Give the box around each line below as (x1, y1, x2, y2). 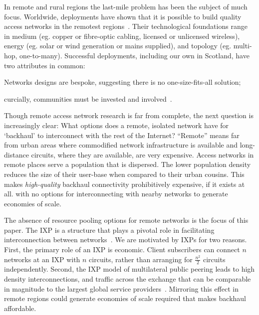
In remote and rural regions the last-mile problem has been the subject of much (4, 1, 248, 11)
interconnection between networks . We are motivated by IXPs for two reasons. (4, 234, 247, 245)
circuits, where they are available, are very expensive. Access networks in (31, 149, 254, 159)
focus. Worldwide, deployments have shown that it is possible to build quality (4, 11, 242, 21)
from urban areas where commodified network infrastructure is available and (4, 140, 238, 150)
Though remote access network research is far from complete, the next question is (4, 110, 254, 121)
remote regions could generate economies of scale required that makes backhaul (4, 293, 246, 304)
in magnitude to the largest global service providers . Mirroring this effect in (4, 283, 239, 294)
